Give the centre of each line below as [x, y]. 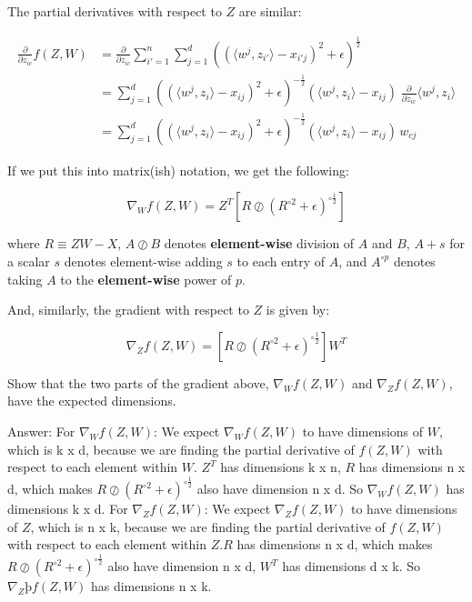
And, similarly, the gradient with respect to [128, 310]
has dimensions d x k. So [351, 566]
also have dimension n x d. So [280, 489]
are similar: [270, 11]
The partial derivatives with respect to [115, 11]
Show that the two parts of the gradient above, [138, 382]
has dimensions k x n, [281, 467]
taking [25, 279]
